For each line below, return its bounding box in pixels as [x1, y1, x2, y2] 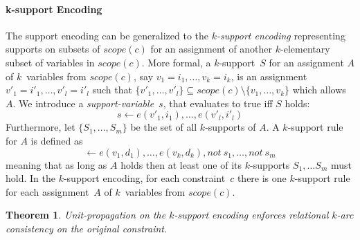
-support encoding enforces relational [174, 207, 329, 222]
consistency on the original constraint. [6, 221, 168, 235]
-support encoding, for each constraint [63, 171, 226, 185]
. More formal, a [141, 55, 211, 69]
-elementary [280, 41, 330, 56]
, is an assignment [231, 68, 307, 83]
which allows [292, 82, 346, 97]
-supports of [205, 120, 256, 134]
